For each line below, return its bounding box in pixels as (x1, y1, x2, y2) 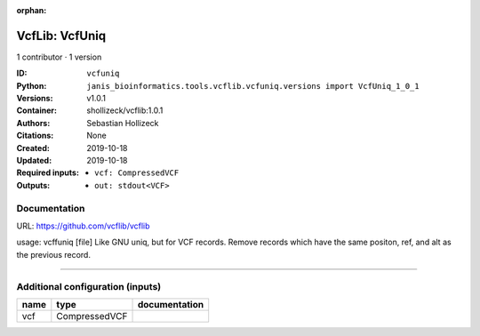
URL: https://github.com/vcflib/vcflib (16, 220, 150, 231)
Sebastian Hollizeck (86, 117, 159, 128)
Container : (16, 105, 58, 116)
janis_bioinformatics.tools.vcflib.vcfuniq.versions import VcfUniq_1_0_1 (86, 81, 420, 91)
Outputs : (16, 180, 51, 190)
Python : (16, 80, 47, 91)
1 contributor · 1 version (16, 52, 102, 62)
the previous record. (16, 249, 91, 260)
